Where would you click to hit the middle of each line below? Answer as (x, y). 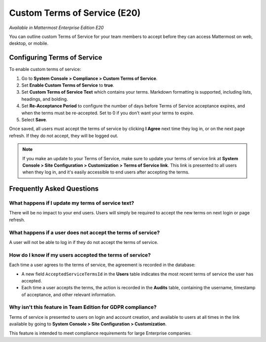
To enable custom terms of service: (45, 69)
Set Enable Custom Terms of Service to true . (68, 85)
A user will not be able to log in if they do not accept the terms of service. (84, 242)
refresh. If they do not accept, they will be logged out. (64, 136)
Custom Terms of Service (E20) (75, 13)
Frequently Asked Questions (54, 189)
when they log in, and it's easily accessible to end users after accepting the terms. (106, 172)
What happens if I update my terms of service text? (72, 203)
